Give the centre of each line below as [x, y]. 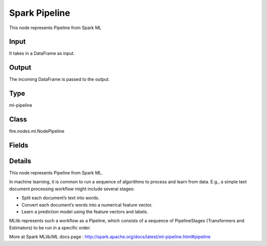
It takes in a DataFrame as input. [42, 53]
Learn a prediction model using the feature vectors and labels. [85, 212]
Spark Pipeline [40, 13]
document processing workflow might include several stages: [72, 189]
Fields [19, 145]
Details [20, 161]
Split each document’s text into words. [61, 198]
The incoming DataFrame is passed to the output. [59, 80]
